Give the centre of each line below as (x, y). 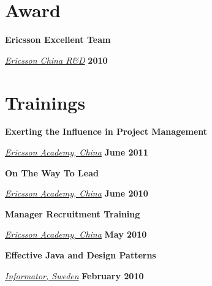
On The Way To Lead (52, 172)
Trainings (45, 102)
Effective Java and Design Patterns (81, 255)
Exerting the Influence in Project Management (106, 131)
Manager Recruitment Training (73, 213)
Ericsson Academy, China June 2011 (77, 152)
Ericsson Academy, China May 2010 (76, 234)
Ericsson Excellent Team (58, 40)
